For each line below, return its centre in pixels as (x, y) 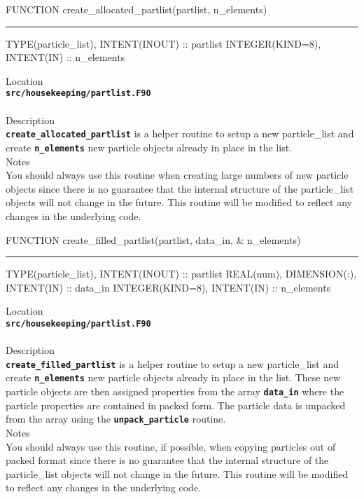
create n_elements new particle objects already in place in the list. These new (173, 377)
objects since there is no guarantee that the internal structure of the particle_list (180, 188)
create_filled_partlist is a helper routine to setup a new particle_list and (172, 363)
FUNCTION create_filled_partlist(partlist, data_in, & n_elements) (153, 239)
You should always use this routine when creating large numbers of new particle (177, 175)
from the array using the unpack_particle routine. (116, 419)
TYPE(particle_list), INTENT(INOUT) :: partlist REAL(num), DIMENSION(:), (181, 274)
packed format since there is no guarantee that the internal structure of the (167, 460)
